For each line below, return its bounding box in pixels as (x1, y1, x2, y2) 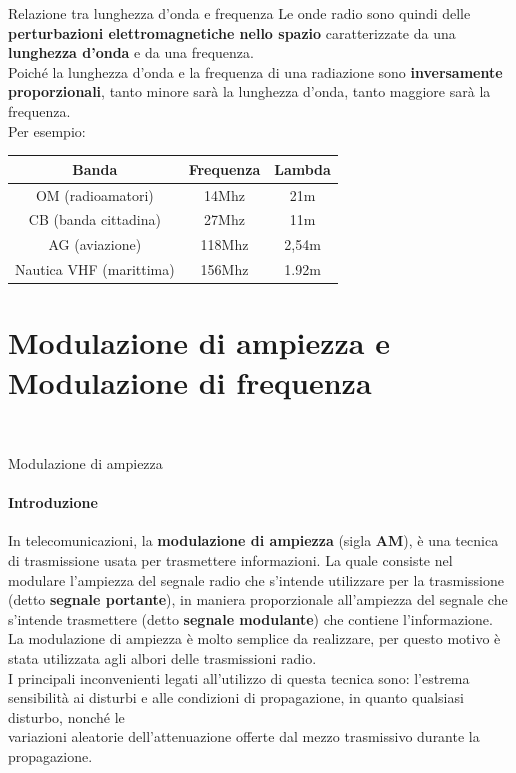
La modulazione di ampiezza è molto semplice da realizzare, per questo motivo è (8, 628, 501, 649)
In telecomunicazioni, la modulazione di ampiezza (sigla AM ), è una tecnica (8, 530, 499, 551)
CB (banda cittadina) (28, 209, 161, 230)
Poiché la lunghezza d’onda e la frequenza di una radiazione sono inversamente (8, 61, 503, 82)
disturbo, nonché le (8, 706, 125, 727)
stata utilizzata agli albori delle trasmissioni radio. (8, 647, 317, 668)
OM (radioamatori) (35, 184, 154, 205)
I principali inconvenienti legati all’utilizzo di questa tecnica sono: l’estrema (8, 667, 470, 688)
